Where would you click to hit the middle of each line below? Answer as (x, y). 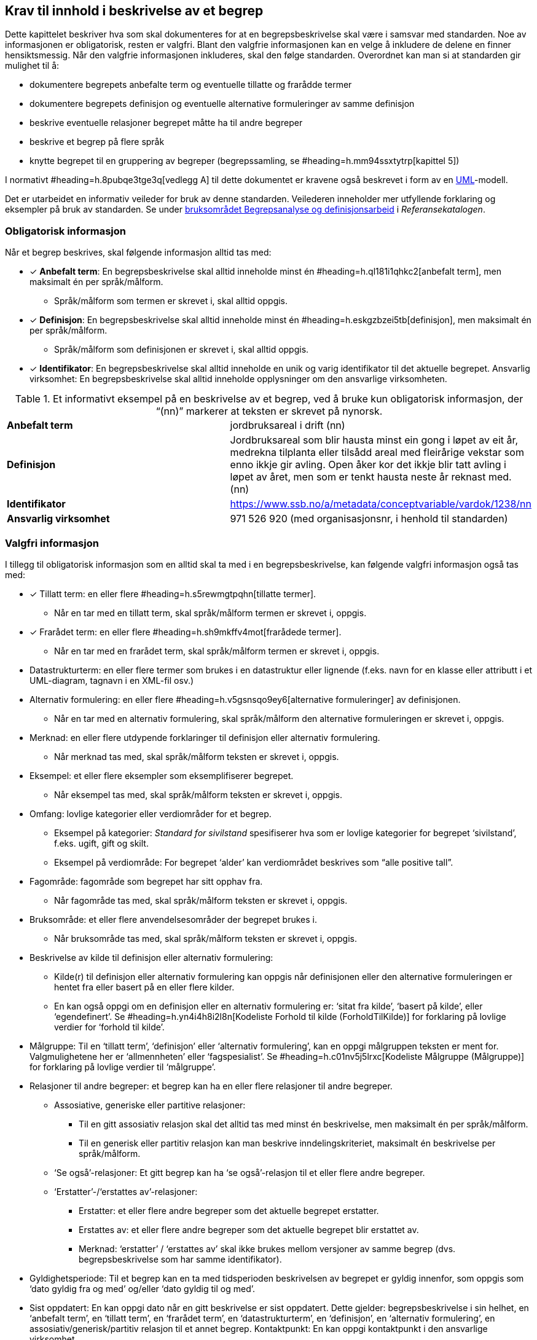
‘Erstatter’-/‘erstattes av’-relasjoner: (126, 1191)
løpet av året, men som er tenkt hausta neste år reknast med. (371, 477)
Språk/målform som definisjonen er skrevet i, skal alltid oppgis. (182, 350)
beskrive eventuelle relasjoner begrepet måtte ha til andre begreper (166, 123)
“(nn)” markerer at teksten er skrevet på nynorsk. (269, 411)
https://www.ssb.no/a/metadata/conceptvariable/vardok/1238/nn (381, 504)
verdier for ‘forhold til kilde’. (109, 1027)
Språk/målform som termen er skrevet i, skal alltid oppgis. (171, 301)
